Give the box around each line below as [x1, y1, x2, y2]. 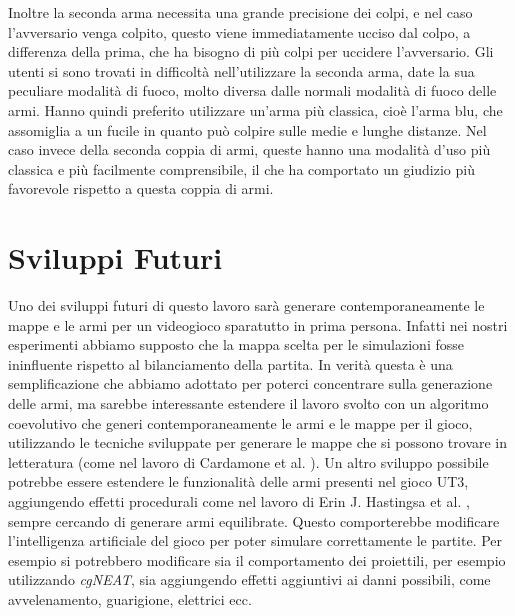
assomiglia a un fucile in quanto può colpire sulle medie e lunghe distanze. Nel [8, 119, 487, 140]
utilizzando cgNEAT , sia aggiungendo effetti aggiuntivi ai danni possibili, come [8, 569, 491, 590]
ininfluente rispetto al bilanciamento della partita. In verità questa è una [8, 353, 453, 374]
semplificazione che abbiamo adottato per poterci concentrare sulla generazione [8, 373, 493, 394]
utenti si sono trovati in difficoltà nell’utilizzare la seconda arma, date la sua [8, 60, 475, 81]
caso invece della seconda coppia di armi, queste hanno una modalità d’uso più [8, 139, 491, 160]
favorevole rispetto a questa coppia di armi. [8, 178, 274, 199]
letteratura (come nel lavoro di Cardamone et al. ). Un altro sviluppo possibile [8, 451, 489, 472]
